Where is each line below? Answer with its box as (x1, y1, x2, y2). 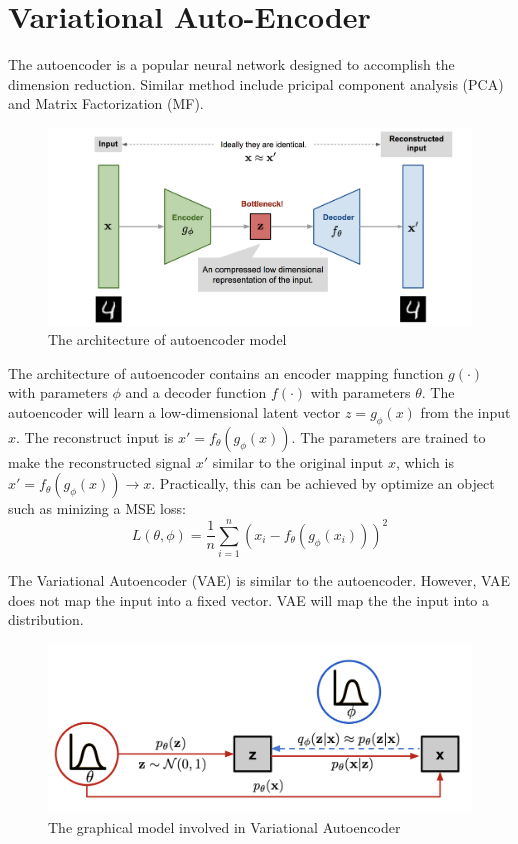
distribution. (8, 609, 84, 630)
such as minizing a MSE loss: (8, 498, 186, 519)
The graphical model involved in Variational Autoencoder (48, 816, 401, 837)
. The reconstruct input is (16, 426, 174, 447)
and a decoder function (125, 382, 267, 403)
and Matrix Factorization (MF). (8, 93, 204, 114)
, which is (395, 451, 454, 472)
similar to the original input (212, 451, 384, 472)
